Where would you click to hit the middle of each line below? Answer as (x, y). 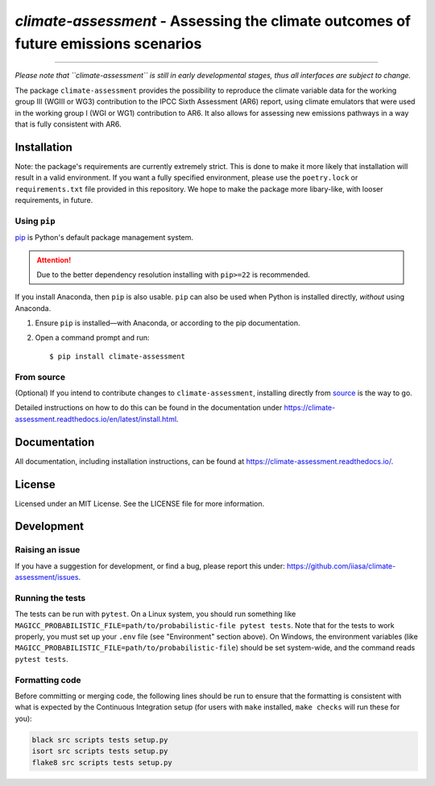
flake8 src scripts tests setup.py (102, 762)
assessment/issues (47, 577)
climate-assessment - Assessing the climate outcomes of (213, 21)
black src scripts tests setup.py (100, 740)
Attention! (54, 260)
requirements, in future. (54, 200)
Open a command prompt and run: (92, 337)
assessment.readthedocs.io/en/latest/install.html (96, 419)
